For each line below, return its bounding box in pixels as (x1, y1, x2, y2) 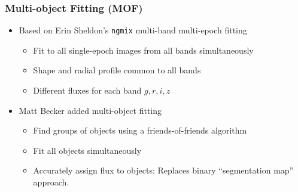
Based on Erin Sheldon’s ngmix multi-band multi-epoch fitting (19, 24, 247, 36)
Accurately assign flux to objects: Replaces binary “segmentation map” (33, 164, 294, 176)
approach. (33, 176, 69, 188)
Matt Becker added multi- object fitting (19, 104, 162, 116)
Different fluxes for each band (33, 84, 142, 97)
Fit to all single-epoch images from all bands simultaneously (33, 44, 254, 56)
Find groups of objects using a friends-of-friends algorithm (33, 124, 247, 137)
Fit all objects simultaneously (33, 144, 142, 156)
